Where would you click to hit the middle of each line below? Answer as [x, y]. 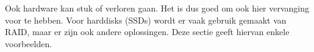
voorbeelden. [29, 43]
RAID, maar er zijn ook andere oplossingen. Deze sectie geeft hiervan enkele [147, 32]
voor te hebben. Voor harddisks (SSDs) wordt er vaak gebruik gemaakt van [146, 20]
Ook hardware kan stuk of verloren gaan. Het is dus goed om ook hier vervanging [157, 8]
